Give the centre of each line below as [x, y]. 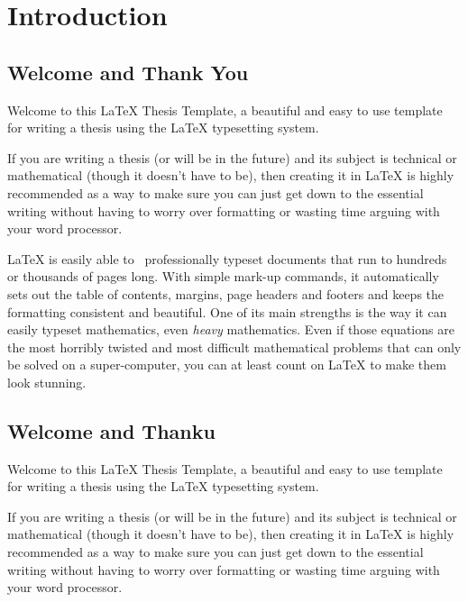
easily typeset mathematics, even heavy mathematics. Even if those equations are [231, 329]
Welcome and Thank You [128, 72]
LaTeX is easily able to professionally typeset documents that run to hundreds [227, 258]
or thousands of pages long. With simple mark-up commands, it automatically [223, 276]
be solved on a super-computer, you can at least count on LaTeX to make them [227, 365]
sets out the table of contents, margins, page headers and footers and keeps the [226, 293]
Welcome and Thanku [111, 430]
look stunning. [47, 382]
